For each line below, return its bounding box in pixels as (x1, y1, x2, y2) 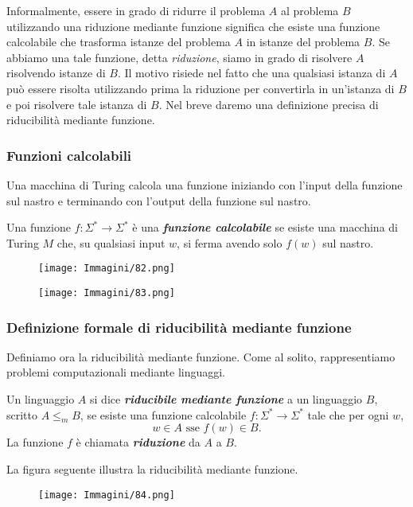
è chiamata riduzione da (76, 434, 201, 450)
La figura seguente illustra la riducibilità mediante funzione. (6, 461, 298, 478)
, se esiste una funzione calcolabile (80, 406, 247, 423)
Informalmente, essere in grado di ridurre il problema (6, 2, 266, 18)
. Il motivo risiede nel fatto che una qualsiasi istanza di (117, 64, 386, 81)
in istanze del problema (246, 33, 360, 50)
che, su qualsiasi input (56, 234, 166, 251)
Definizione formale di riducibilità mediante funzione (6, 317, 352, 337)
